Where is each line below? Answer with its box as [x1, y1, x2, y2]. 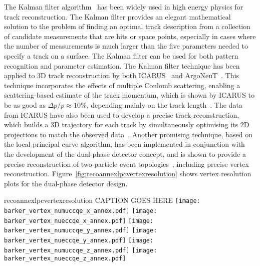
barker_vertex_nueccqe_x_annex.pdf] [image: [4, 217, 154, 224]
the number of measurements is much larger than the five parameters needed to [4, 41, 248, 51]
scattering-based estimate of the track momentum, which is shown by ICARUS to [4, 90, 254, 100]
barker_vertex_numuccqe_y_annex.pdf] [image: [4, 227, 157, 234]
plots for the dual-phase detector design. [4, 178, 128, 188]
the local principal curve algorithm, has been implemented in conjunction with [4, 139, 245, 149]
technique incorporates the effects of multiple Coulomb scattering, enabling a [4, 80, 240, 90]
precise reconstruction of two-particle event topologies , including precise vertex [4, 158, 249, 169]
